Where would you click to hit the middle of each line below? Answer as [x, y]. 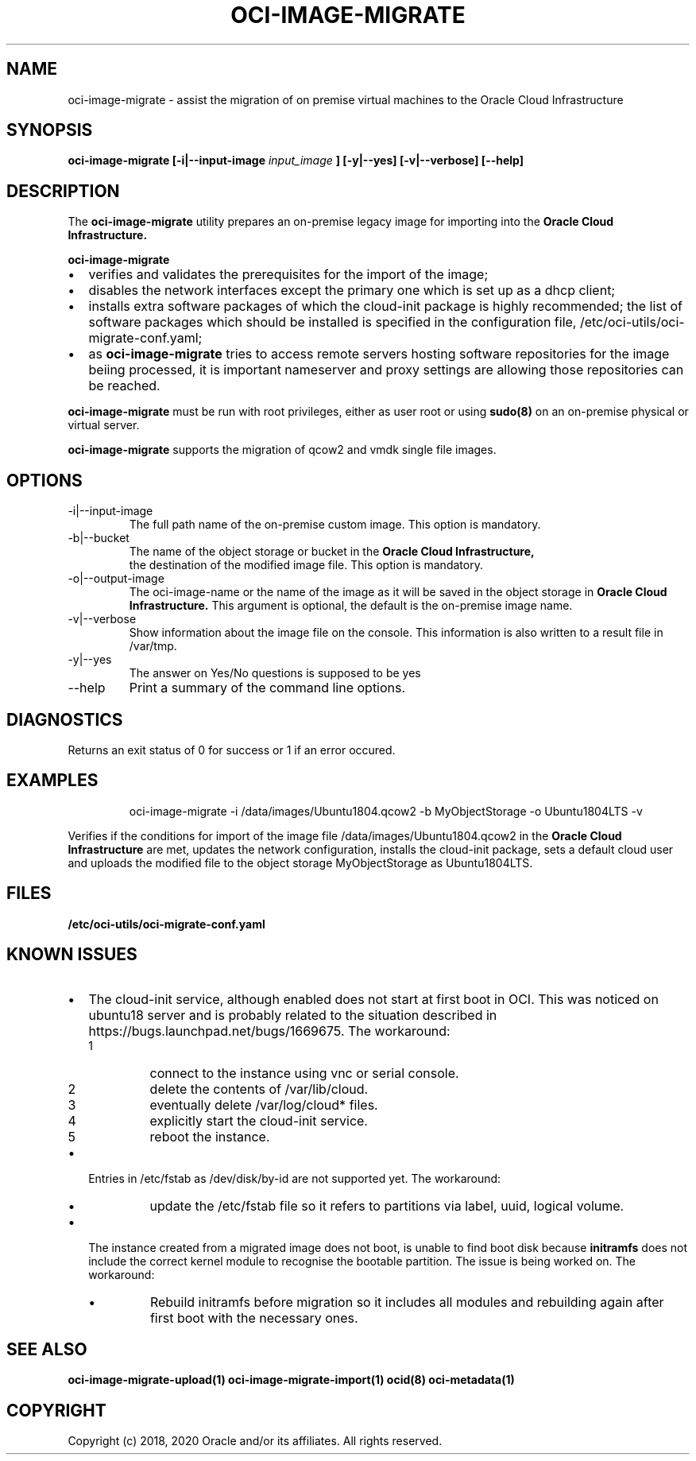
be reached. [124, 386]
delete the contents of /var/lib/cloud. [259, 1089]
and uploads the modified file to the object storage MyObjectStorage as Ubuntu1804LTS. [300, 862]
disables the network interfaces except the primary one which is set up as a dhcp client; [352, 291]
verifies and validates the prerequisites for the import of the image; [288, 275]
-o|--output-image [116, 579]
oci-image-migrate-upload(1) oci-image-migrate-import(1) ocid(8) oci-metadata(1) [291, 1380]
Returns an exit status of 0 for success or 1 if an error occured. [232, 750]
